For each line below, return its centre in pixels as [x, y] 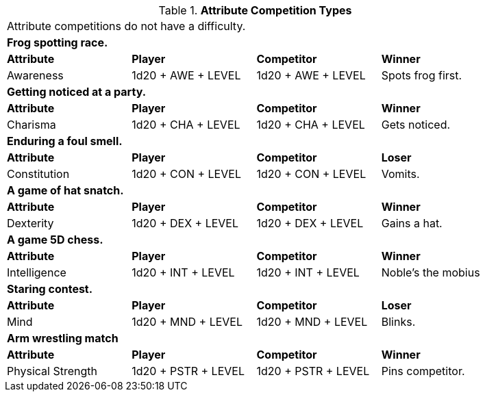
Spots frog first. [422, 75]
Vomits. [400, 174]
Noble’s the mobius [431, 272]
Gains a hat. [412, 223]
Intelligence [37, 272]
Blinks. [398, 322]
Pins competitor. [423, 371]
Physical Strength [52, 371]
